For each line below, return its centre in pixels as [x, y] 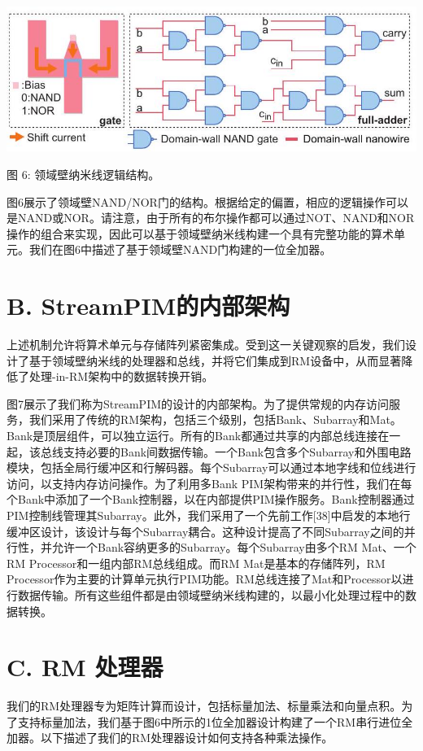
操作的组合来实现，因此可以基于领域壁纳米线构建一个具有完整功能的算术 [200, 233]
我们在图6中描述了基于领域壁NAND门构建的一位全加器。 [180, 249]
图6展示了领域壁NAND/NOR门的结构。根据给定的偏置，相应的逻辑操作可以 [207, 201]
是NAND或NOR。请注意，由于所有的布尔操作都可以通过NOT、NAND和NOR [211, 218]
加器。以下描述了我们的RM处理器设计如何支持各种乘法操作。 [170, 738]
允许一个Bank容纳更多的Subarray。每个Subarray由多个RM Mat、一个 [234, 547]
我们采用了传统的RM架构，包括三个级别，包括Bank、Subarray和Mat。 [215, 419]
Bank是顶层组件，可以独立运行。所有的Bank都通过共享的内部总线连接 [192, 436]
